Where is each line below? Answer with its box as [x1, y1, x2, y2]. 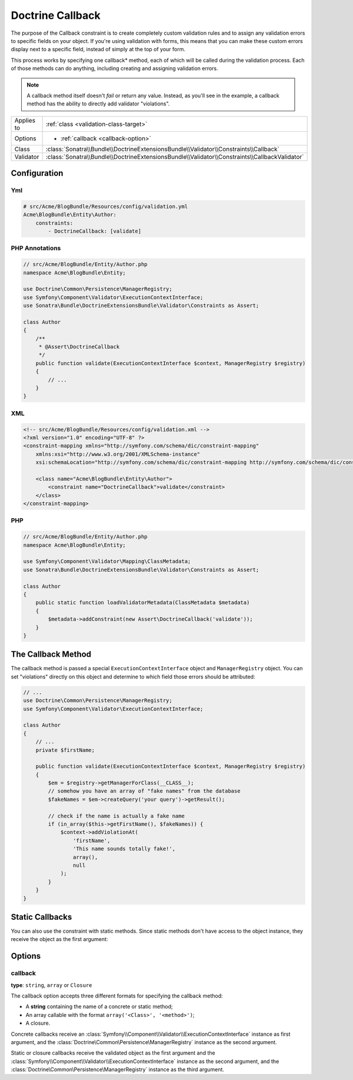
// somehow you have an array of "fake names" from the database [48, 788, 241, 794]
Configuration [11, 168, 64, 178]
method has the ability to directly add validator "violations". [26, 100, 170, 107]
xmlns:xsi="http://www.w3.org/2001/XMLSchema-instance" [35, 450, 201, 458]
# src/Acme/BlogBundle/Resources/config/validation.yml [23, 203, 188, 210]
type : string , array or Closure [11, 981, 92, 989]
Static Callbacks [11, 912, 72, 922]
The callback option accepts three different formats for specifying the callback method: [11, 992, 223, 999]
